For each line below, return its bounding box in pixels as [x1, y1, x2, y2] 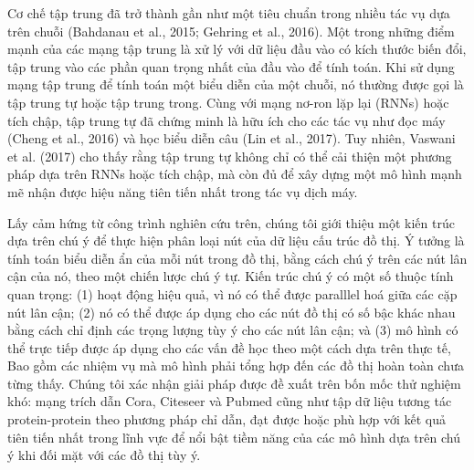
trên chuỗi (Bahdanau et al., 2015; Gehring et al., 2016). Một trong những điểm [7, 21, 455, 40]
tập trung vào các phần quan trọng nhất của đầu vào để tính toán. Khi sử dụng [7, 57, 455, 76]
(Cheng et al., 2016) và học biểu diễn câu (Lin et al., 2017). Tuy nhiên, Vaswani [7, 129, 456, 148]
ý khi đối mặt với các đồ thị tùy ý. [7, 445, 201, 465]
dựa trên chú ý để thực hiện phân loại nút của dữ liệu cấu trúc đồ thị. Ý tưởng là [7, 231, 465, 250]
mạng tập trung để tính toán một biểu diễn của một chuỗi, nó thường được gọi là [7, 75, 464, 94]
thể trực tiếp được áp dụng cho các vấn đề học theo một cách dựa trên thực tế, [7, 338, 451, 357]
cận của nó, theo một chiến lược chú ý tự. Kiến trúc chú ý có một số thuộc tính [7, 266, 454, 286]
